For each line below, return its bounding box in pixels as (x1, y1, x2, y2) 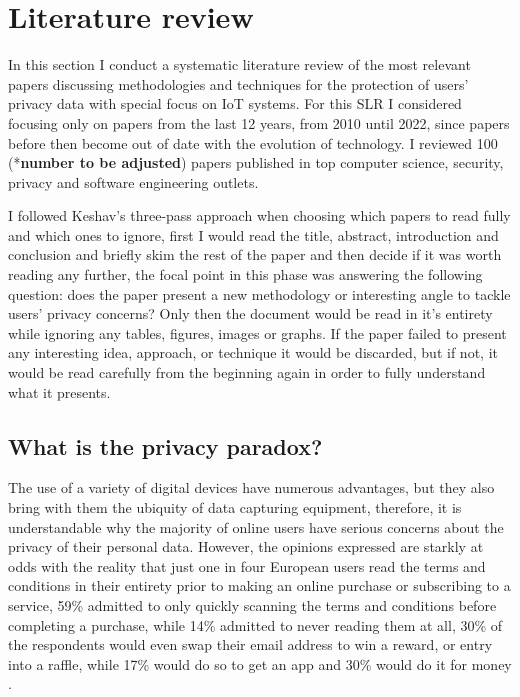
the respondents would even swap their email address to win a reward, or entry (8, 634, 493, 655)
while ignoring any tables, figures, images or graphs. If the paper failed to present (8, 322, 507, 343)
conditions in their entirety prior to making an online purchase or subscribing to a (8, 575, 511, 596)
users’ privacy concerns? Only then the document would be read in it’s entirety (8, 303, 493, 324)
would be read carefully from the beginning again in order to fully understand (8, 362, 486, 383)
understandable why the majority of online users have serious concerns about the (8, 516, 504, 537)
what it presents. (8, 381, 111, 402)
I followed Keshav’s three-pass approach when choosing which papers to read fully (8, 205, 511, 226)
